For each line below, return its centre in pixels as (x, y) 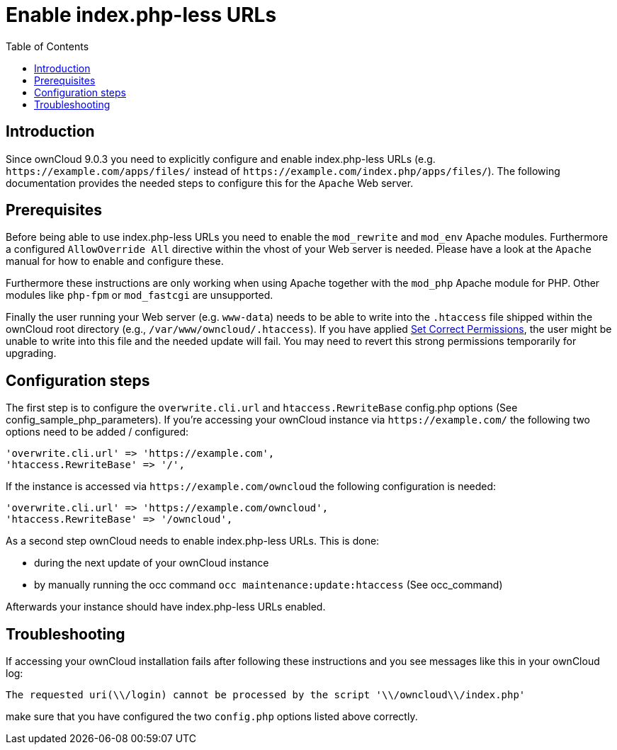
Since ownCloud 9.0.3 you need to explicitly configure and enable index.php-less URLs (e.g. (221, 159)
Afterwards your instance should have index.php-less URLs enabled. (166, 607)
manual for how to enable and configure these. (115, 261)
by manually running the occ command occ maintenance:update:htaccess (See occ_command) (268, 585)
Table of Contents (47, 46)
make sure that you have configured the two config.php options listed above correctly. (212, 717)
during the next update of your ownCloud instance (152, 563)
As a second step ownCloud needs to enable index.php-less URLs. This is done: (193, 541)
